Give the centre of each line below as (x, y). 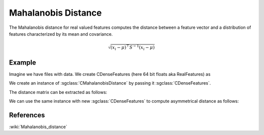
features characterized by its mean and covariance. (61, 34)
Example (22, 62)
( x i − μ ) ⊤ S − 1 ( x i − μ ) (132, 48)
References (27, 115)
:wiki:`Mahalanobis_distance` (38, 127)
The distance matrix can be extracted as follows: (58, 92)
